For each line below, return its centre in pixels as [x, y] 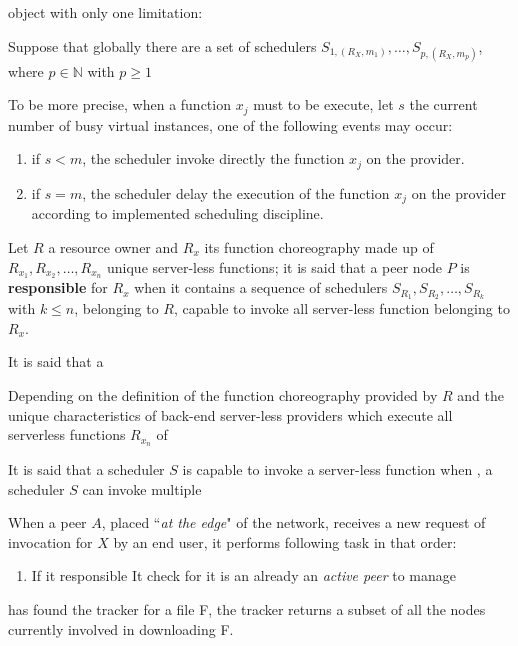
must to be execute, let [323, 104]
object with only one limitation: [105, 12]
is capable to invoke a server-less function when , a [337, 469]
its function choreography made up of [319, 246]
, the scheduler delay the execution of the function [236, 192]
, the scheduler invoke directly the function [213, 158]
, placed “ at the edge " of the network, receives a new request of [293, 522]
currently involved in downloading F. [121, 628]
